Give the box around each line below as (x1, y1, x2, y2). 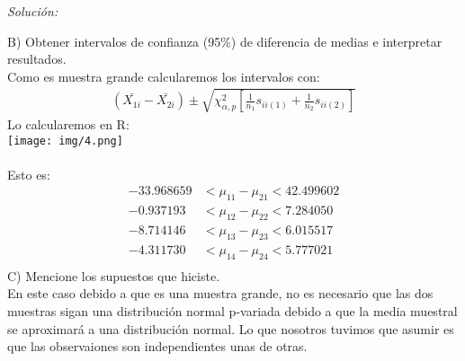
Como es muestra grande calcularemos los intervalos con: (7, 66, 320, 85)
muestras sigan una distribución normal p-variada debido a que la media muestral (7, 301, 458, 320)
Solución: (7, 2, 58, 20)
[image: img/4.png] (7, 134, 123, 147)
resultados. (7, 49, 67, 68)
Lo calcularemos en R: (7, 114, 130, 133)
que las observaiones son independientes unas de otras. (7, 337, 308, 356)
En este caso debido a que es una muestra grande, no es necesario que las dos (7, 284, 434, 303)
